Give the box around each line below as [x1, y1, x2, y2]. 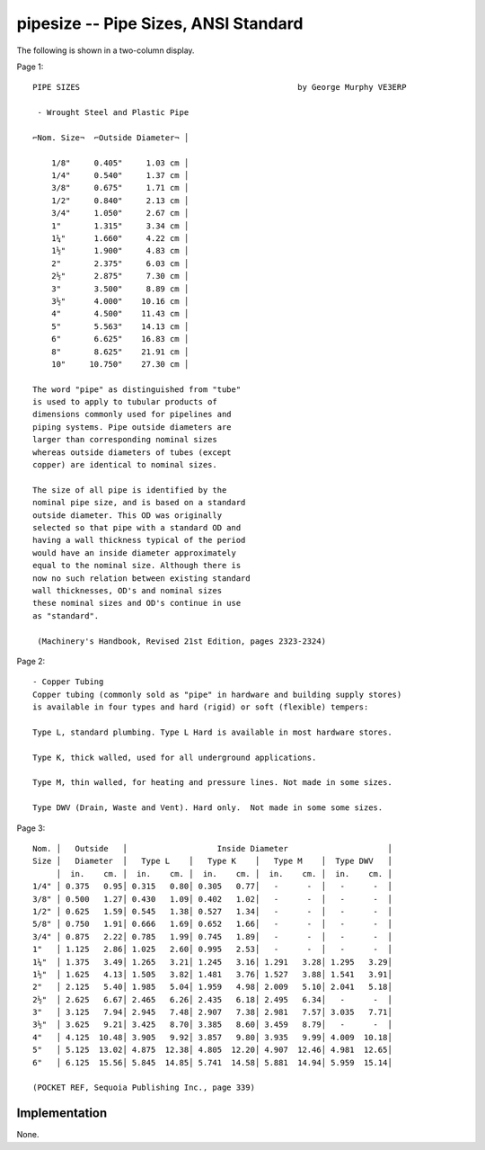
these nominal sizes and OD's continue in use [32, 598, 242, 609]
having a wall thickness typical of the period [32, 535, 246, 546]
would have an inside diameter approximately [32, 548, 237, 557]
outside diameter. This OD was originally [32, 510, 223, 521]
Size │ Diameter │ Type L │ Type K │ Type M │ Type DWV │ [32, 856, 392, 867]
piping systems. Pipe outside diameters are [32, 422, 233, 432]
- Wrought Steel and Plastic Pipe [37, 108, 190, 118]
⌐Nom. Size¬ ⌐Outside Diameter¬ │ [32, 132, 190, 143]
